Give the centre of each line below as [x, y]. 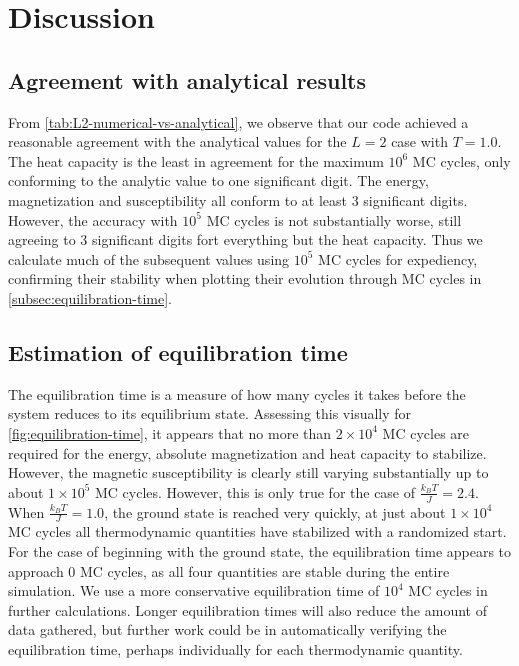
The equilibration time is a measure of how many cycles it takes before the [237, 393]
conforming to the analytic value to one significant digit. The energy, [218, 180]
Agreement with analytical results [187, 79]
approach [36, 570]
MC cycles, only [461, 160]
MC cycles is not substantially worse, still [334, 219]
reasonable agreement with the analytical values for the [177, 141]
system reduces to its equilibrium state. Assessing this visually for [210, 413]
